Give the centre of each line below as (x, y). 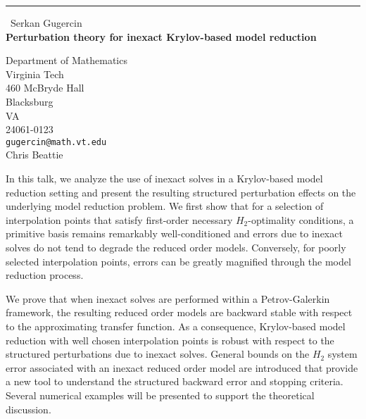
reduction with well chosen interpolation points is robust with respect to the (170, 340)
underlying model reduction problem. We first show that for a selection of (165, 206)
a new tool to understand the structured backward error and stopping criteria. (175, 381)
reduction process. (45, 275)
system (342, 354)
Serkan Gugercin (46, 23)
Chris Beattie (34, 155)
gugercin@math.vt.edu (56, 142)
